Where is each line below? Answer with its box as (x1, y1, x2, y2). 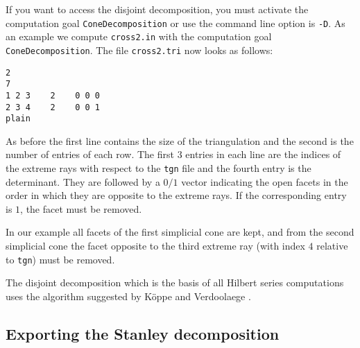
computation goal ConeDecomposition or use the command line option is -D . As (6, 15, 345, 30)
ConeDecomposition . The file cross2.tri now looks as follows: (6, 42, 273, 57)
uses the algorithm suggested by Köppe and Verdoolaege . (6, 288, 251, 303)
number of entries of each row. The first (6, 147, 174, 162)
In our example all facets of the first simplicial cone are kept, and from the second (6, 225, 354, 239)
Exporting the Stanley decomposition (6, 322, 280, 344)
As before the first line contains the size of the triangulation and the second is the (6, 133, 354, 148)
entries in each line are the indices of (185, 147, 341, 162)
